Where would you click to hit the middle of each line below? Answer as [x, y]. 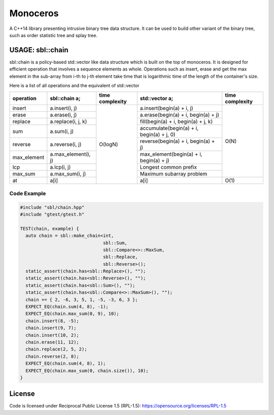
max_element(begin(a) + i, [171, 154]
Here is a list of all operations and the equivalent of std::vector [74, 86]
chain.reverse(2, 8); [53, 356]
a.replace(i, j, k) [68, 122]
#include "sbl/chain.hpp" [52, 207]
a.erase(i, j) [63, 115]
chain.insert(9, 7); [51, 328]
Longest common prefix [168, 167]
